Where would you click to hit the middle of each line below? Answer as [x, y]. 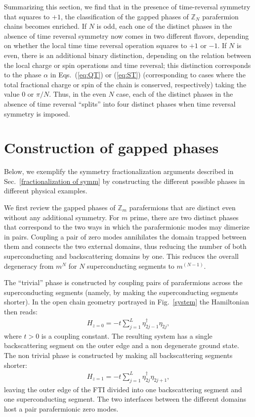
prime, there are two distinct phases [184, 217]
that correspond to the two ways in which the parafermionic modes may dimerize [127, 227]
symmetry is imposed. [37, 113]
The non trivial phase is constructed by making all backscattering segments [118, 355]
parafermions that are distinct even [182, 208]
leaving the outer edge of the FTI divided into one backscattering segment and [123, 389]
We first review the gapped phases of [60, 208]
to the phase [23, 75]
